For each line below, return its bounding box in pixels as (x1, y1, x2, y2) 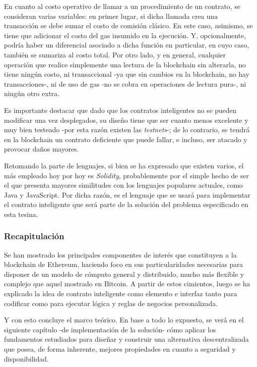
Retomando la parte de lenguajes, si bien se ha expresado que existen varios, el (4, 160, 244, 170)
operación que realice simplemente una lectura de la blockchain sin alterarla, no (4, 59, 246, 69)
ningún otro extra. (4, 88, 60, 99)
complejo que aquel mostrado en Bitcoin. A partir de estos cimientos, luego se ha (4, 278, 251, 289)
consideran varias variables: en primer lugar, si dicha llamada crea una (4, 10, 218, 21)
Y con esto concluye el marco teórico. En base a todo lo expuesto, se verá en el (4, 315, 244, 325)
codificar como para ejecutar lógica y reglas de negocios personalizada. (4, 298, 218, 308)
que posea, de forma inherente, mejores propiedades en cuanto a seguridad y (4, 344, 236, 354)
